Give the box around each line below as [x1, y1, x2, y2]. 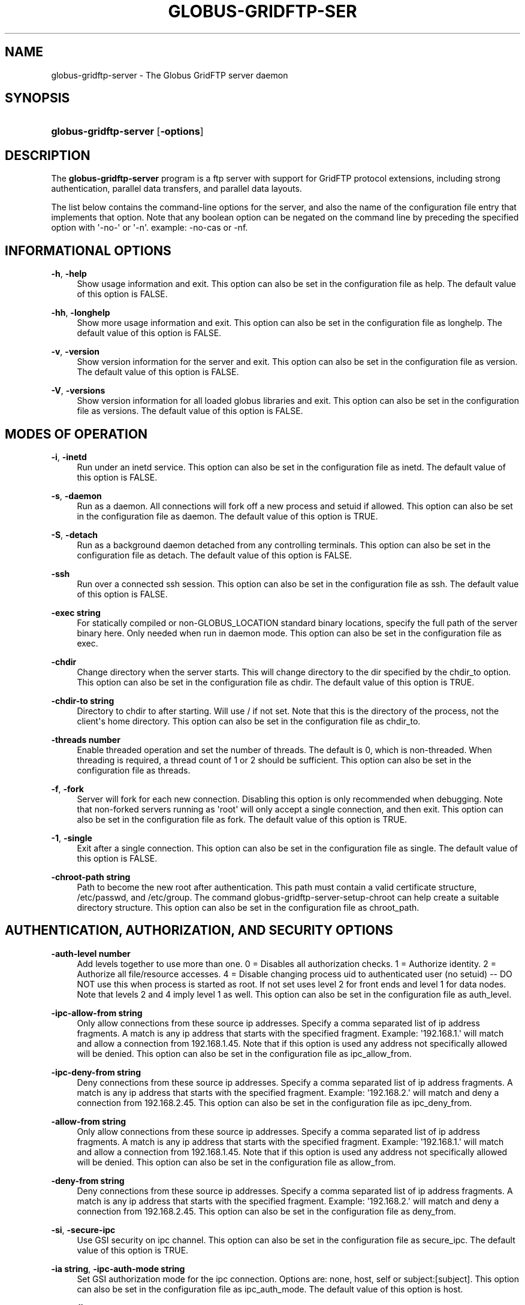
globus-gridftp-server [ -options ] [51, 125, 204, 138]
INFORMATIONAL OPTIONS [5, 243, 171, 258]
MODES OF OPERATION [5, 426, 148, 442]
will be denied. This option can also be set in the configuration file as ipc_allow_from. [77, 1048, 412, 1059]
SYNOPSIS [5, 90, 70, 106]
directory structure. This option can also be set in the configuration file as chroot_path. [77, 902, 420, 913]
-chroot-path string [51, 871, 131, 882]
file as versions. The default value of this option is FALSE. [77, 406, 303, 416]
